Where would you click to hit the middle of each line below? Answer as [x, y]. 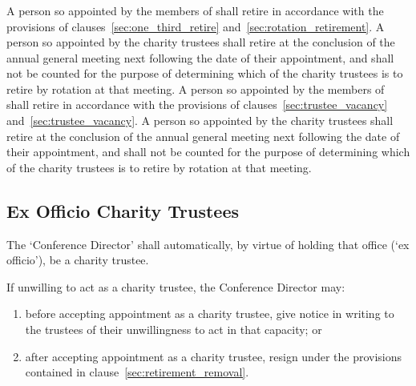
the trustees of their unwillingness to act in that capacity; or [174, 330]
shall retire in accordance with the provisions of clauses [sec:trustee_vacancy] [197, 105]
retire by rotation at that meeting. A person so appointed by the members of [196, 88]
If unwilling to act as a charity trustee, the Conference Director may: [176, 286]
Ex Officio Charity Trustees [123, 210]
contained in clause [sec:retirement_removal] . [137, 372]
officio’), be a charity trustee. [78, 260]
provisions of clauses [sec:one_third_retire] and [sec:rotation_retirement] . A [196, 26]
